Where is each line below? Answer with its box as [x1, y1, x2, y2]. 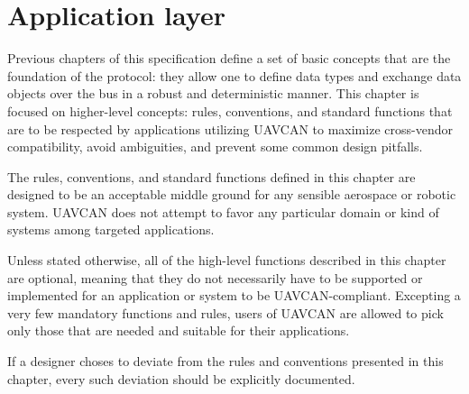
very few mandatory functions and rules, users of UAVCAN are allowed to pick [7, 303, 444, 322]
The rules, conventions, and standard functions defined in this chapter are [7, 167, 416, 186]
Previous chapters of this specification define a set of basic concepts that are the [7, 49, 451, 68]
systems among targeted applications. [7, 220, 215, 239]
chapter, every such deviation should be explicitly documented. [7, 369, 355, 388]
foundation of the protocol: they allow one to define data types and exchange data [7, 66, 462, 85]
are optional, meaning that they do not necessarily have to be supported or [7, 268, 423, 287]
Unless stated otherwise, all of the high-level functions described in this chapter [7, 251, 446, 270]
